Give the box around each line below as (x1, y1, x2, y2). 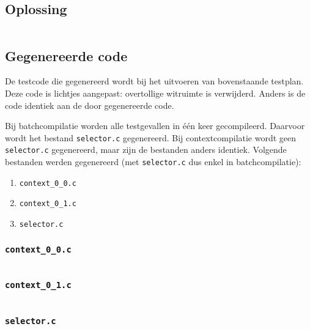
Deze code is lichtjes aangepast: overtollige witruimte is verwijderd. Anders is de (5, 87, 306, 99)
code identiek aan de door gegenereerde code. (5, 98, 174, 111)
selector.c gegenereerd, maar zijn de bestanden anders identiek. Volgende (5, 143, 287, 156)
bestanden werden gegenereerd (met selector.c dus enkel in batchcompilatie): (5, 155, 301, 168)
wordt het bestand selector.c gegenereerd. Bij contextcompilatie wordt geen (5, 131, 297, 144)
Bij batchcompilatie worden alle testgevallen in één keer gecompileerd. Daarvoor (5, 119, 305, 132)
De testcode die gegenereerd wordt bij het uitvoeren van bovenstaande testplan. (5, 75, 304, 87)
